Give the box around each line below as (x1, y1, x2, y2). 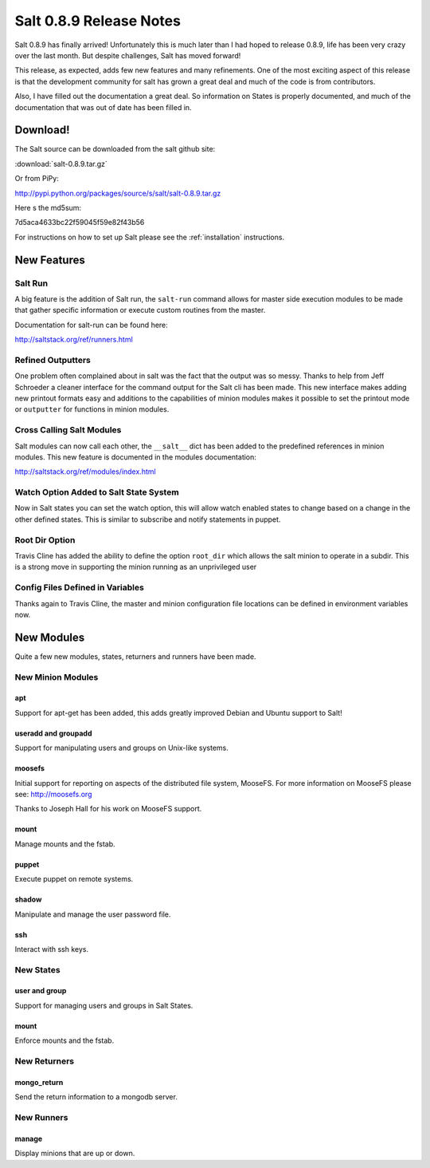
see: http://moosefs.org (14, 789, 92, 799)
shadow (14, 894, 42, 905)
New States (14, 964, 61, 975)
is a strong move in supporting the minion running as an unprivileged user (14, 562, 257, 572)
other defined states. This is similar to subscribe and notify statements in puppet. (14, 515, 281, 524)
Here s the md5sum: (14, 203, 82, 212)
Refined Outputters (14, 354, 91, 365)
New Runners (14, 1111, 68, 1123)
